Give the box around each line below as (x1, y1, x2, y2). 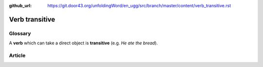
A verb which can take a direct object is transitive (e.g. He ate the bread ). (9, 40, 158, 46)
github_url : (9, 3, 32, 8)
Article (9, 52, 26, 59)
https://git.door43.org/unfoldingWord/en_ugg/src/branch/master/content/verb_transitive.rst (47, 3, 231, 8)
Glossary (9, 30, 31, 37)
